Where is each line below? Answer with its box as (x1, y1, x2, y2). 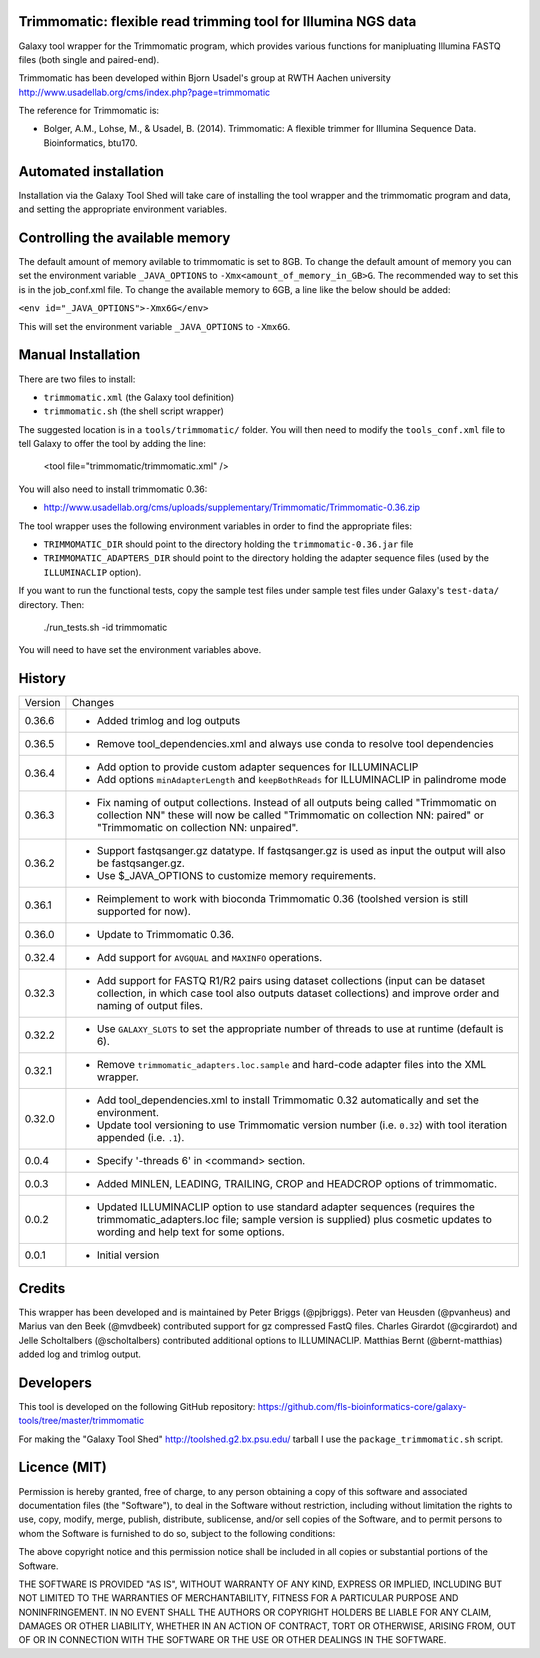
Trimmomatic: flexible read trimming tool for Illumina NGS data (18, 13, 417, 30)
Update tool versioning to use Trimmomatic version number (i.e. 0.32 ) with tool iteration (96, 1118, 508, 1132)
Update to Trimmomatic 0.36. (96, 928, 235, 942)
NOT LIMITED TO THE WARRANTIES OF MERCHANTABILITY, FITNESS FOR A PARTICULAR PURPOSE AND (18, 1592, 459, 1604)
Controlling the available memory (18, 229, 231, 246)
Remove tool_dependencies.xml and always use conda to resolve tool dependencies (96, 737, 494, 751)
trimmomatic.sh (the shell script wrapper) (43, 405, 225, 417)
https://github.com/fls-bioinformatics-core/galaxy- (257, 1400, 467, 1412)
